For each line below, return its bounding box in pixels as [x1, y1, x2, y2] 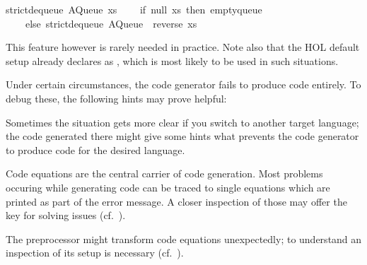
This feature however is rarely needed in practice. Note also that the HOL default [6, 40, 360, 54]
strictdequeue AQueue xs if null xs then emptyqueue [6, 2, 262, 16]
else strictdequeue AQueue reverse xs [25, 16, 197, 30]
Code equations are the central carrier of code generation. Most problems [6, 166, 323, 181]
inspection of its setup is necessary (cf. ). [6, 245, 184, 260]
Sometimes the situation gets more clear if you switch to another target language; [6, 114, 359, 129]
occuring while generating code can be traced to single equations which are [6, 179, 330, 194]
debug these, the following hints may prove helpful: [6, 90, 227, 105]
